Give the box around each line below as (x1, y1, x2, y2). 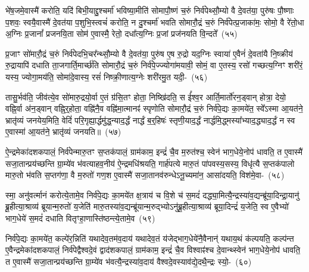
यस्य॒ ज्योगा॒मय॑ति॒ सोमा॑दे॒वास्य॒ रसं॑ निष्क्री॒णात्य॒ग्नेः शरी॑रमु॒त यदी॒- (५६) (5, 70, 208, 83)
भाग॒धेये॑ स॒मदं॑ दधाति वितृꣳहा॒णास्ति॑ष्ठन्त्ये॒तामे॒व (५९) (5, 211, 155, 224)
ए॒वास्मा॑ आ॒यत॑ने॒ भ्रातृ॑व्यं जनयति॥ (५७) (5, 125, 121, 138)
